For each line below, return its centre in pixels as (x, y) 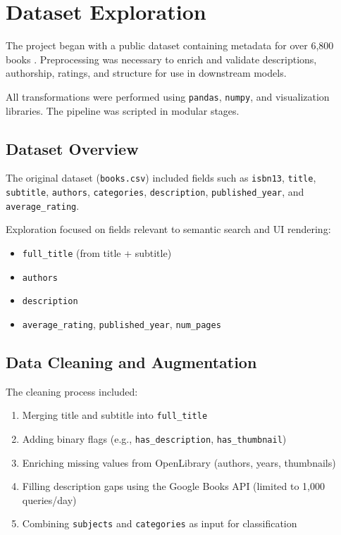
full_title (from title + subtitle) (97, 252)
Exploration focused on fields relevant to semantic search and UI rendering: (168, 229)
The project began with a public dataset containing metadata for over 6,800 (170, 45)
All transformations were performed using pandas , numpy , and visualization (168, 96)
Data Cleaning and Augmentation (131, 361)
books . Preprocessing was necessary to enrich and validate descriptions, (161, 59)
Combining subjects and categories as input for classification (160, 523)
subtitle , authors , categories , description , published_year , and (155, 192)
